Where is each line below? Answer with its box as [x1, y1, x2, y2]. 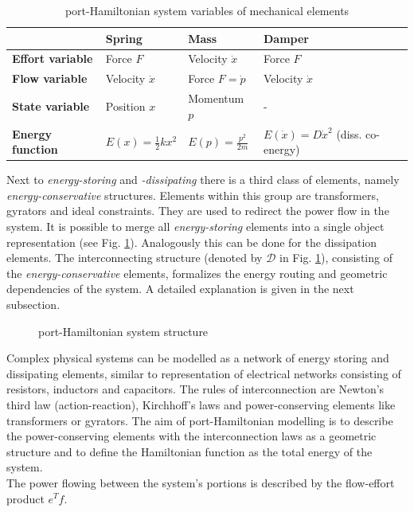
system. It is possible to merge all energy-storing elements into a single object [6, 218, 385, 235]
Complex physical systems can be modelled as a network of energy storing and [6, 350, 389, 366]
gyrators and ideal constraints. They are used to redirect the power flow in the [6, 202, 389, 219]
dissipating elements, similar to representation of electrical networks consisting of [6, 365, 401, 381]
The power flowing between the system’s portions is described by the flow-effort [6, 474, 395, 491]
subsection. [6, 296, 61, 312]
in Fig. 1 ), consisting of [279, 249, 393, 266]
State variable [12, 97, 90, 114]
